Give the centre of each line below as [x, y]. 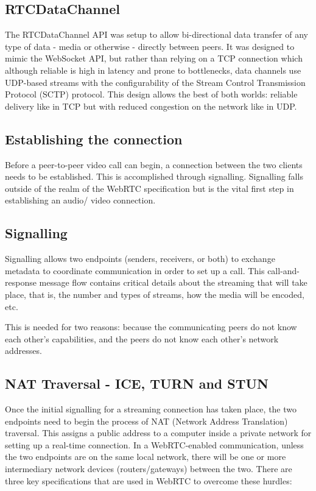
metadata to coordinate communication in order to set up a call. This [135, 270]
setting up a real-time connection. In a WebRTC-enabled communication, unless [154, 444]
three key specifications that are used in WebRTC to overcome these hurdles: [149, 480]
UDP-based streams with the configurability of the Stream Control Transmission [155, 82]
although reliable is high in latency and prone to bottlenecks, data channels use [153, 70]
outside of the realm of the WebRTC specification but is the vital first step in [149, 188]
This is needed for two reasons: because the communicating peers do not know [151, 327]
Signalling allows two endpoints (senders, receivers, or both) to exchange [140, 259]
